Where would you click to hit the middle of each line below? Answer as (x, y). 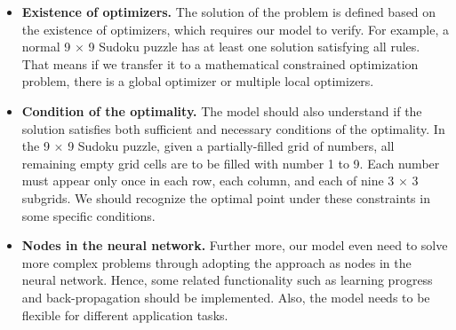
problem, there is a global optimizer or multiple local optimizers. (198, 81)
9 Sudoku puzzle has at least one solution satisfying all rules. (254, 47)
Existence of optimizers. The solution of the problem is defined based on (229, 12)
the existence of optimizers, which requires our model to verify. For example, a (235, 29)
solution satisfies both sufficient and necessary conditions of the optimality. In (233, 128)
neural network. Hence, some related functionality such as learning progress (227, 280)
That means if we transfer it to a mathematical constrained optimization (220, 63)
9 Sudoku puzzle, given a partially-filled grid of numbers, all (231, 146)
